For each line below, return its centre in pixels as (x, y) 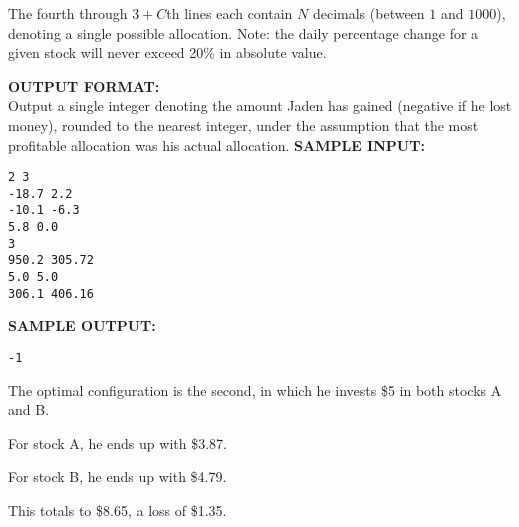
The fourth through (68, 13)
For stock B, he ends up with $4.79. (117, 476)
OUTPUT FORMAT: (84, 85)
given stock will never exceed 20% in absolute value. (167, 52)
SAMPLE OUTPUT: (82, 325)
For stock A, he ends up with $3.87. (117, 442)
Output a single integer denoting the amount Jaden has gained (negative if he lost (260, 105)
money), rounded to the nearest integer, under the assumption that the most (243, 124)
